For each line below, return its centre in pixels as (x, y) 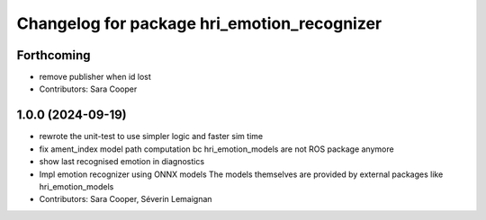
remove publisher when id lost (95, 77)
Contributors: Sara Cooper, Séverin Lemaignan (126, 199)
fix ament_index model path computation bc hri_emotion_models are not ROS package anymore (217, 149)
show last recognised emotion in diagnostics (122, 162)
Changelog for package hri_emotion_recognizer (199, 23)
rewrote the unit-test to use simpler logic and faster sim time (151, 136)
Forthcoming (54, 55)
